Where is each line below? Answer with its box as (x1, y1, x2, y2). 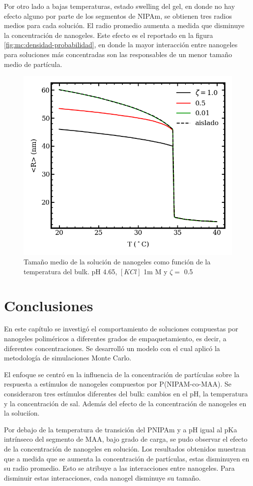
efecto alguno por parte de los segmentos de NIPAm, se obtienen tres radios (4, 10, 232, 21)
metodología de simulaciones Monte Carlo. (4, 353, 132, 363)
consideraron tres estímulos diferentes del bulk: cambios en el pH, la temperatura (4, 389, 248, 399)
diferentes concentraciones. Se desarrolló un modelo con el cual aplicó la (4, 343, 220, 353)
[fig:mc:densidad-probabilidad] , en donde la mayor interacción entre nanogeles (4, 39, 238, 50)
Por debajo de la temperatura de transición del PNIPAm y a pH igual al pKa (4, 424, 237, 434)
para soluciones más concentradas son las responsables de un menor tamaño (4, 49, 232, 59)
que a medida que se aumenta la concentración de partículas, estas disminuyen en (4, 453, 250, 463)
